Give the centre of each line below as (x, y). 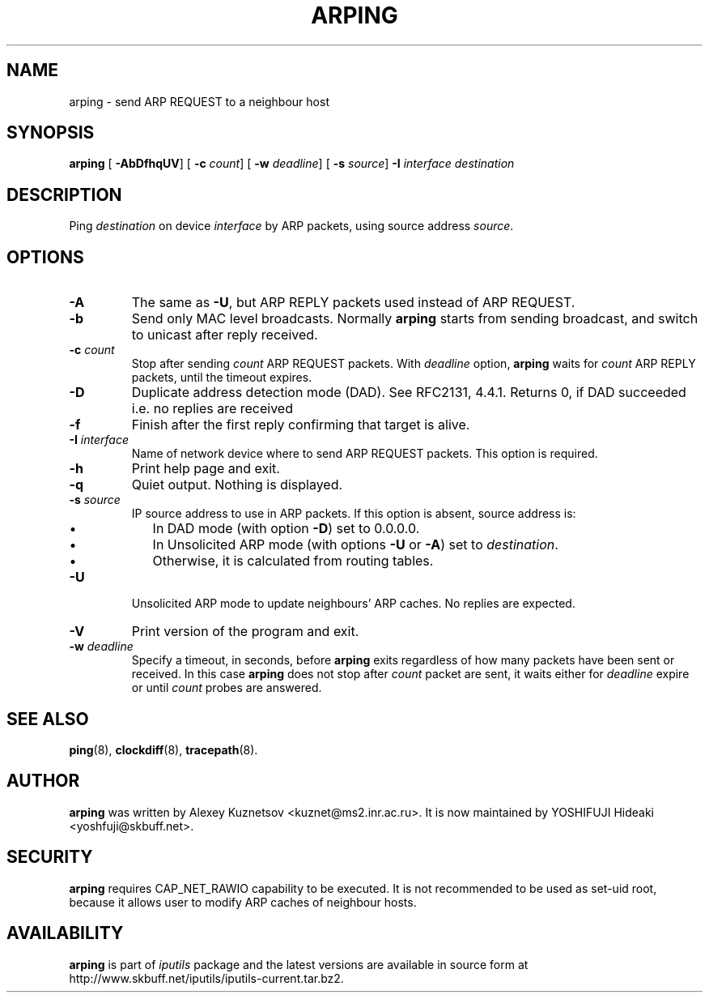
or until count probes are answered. (227, 688)
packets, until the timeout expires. (222, 378)
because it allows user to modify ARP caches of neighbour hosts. (243, 902)
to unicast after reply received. (225, 335)
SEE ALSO (48, 719)
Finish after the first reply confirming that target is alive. (301, 425)
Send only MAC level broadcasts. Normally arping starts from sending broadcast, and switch (415, 319)
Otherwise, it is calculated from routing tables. (293, 561)
